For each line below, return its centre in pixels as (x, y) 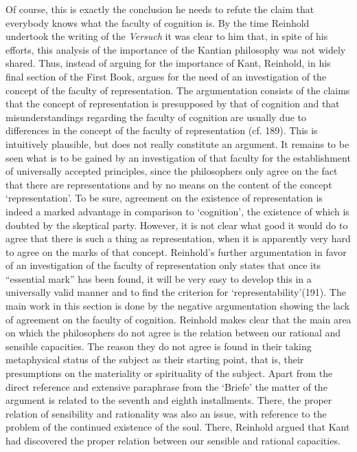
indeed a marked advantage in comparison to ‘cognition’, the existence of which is (177, 211)
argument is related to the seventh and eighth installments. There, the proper (169, 400)
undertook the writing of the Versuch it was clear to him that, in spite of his (167, 36)
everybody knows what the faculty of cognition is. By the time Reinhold (158, 22)
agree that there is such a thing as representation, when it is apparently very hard (178, 238)
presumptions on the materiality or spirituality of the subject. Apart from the (169, 373)
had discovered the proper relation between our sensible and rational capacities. (173, 440)
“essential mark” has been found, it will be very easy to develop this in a (159, 278)
